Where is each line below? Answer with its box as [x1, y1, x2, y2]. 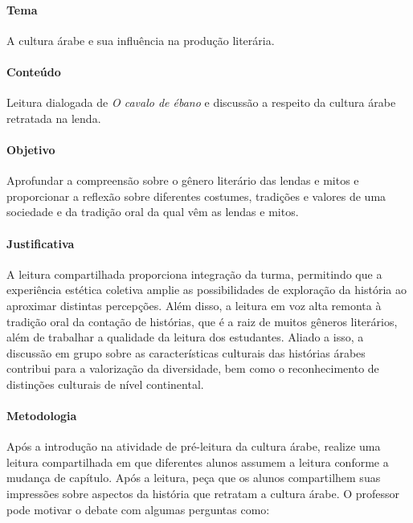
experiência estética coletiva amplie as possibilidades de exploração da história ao [6, 281, 407, 298]
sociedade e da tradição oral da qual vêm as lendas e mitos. [6, 203, 299, 220]
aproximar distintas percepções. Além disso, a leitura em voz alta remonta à [6, 296, 382, 313]
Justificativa [6, 235, 75, 251]
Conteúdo [6, 63, 61, 80]
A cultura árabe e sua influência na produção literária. [6, 31, 275, 48]
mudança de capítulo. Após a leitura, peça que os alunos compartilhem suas [6, 469, 381, 486]
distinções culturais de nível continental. [6, 375, 204, 392]
